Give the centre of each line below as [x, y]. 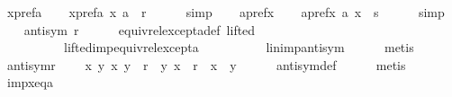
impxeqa [30, 82]
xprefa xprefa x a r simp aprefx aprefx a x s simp [226, 12]
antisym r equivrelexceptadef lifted [140, 29]
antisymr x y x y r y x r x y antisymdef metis [206, 64]
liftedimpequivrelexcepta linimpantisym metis [239, 47]
